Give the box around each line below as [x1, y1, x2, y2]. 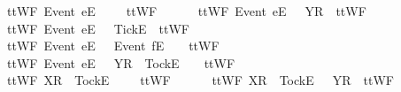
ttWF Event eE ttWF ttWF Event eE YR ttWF [6, 2, 366, 19]
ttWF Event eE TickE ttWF [6, 19, 189, 37]
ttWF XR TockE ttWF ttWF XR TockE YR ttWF [6, 71, 394, 89]
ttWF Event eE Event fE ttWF [6, 36, 220, 55]
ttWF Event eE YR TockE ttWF [6, 53, 235, 72]
